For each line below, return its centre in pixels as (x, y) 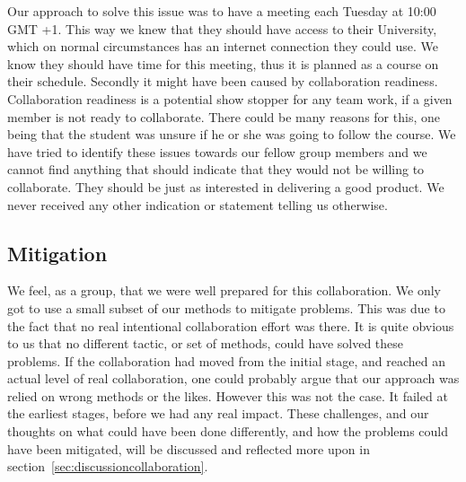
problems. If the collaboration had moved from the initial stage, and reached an (226, 360)
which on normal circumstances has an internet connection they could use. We (223, 46)
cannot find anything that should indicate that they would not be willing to (216, 169)
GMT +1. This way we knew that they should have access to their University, (222, 28)
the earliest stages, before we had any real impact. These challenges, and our (218, 413)
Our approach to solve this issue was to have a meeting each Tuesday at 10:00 (222, 11)
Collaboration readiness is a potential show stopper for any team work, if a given (230, 98)
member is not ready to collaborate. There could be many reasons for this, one (224, 116)
